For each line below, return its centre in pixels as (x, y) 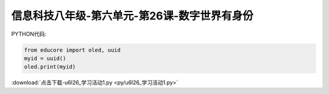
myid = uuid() (45, 58)
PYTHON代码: (29, 34)
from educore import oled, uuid (73, 50)
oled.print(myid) (50, 67)
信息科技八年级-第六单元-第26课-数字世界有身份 (133, 16)
